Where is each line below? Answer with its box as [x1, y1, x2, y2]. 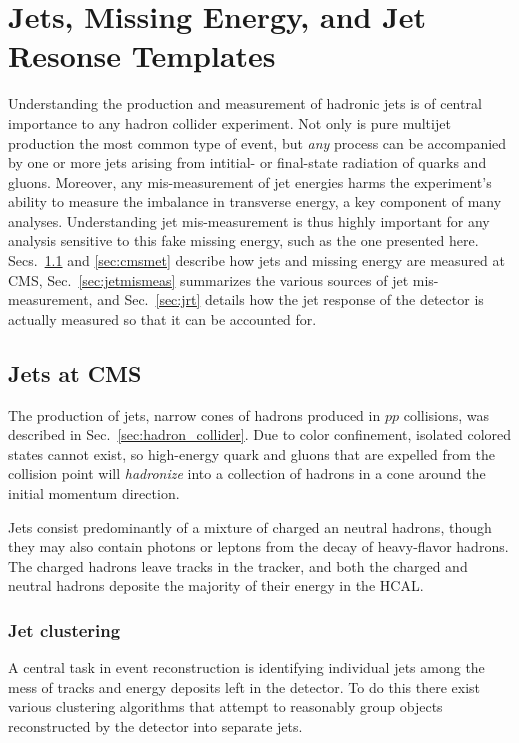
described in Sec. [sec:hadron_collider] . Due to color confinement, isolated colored [8, 424, 512, 445]
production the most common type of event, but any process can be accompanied [8, 132, 507, 153]
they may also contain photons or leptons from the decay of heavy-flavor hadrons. [8, 536, 509, 557]
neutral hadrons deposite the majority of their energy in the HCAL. [8, 575, 424, 596]
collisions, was [403, 404, 490, 425]
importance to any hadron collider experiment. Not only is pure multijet [8, 112, 451, 133]
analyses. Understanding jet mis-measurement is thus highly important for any [8, 210, 490, 231]
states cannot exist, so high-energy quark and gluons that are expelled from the [8, 443, 496, 464]
